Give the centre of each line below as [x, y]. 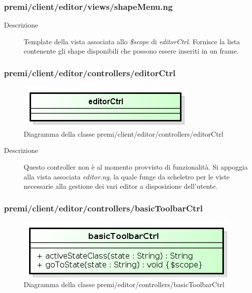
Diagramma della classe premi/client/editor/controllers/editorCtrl [124, 133]
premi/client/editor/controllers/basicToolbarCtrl [104, 208]
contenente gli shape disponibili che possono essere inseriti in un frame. [131, 51]
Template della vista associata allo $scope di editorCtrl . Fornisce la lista [132, 41]
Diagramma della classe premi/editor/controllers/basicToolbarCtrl [124, 284]
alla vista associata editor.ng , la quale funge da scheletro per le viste [127, 176]
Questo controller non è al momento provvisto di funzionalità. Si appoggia [136, 167]
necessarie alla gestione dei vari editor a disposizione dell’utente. [121, 186]
